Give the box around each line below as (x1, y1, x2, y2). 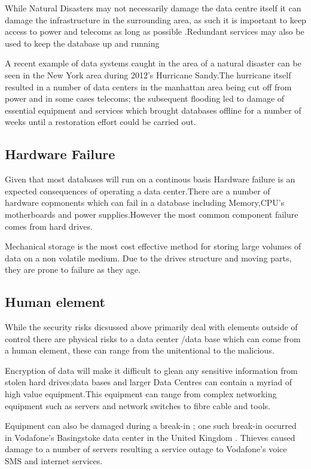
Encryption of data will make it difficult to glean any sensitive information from (5, 364, 298, 376)
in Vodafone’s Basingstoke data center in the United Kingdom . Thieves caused (5, 431, 295, 443)
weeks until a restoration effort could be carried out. (5, 115, 196, 128)
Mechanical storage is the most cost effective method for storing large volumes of (5, 240, 301, 252)
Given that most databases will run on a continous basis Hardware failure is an (5, 173, 295, 185)
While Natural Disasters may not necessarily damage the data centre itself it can (5, 2, 301, 14)
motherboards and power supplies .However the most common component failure (5, 208, 298, 220)
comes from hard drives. (5, 220, 93, 232)
